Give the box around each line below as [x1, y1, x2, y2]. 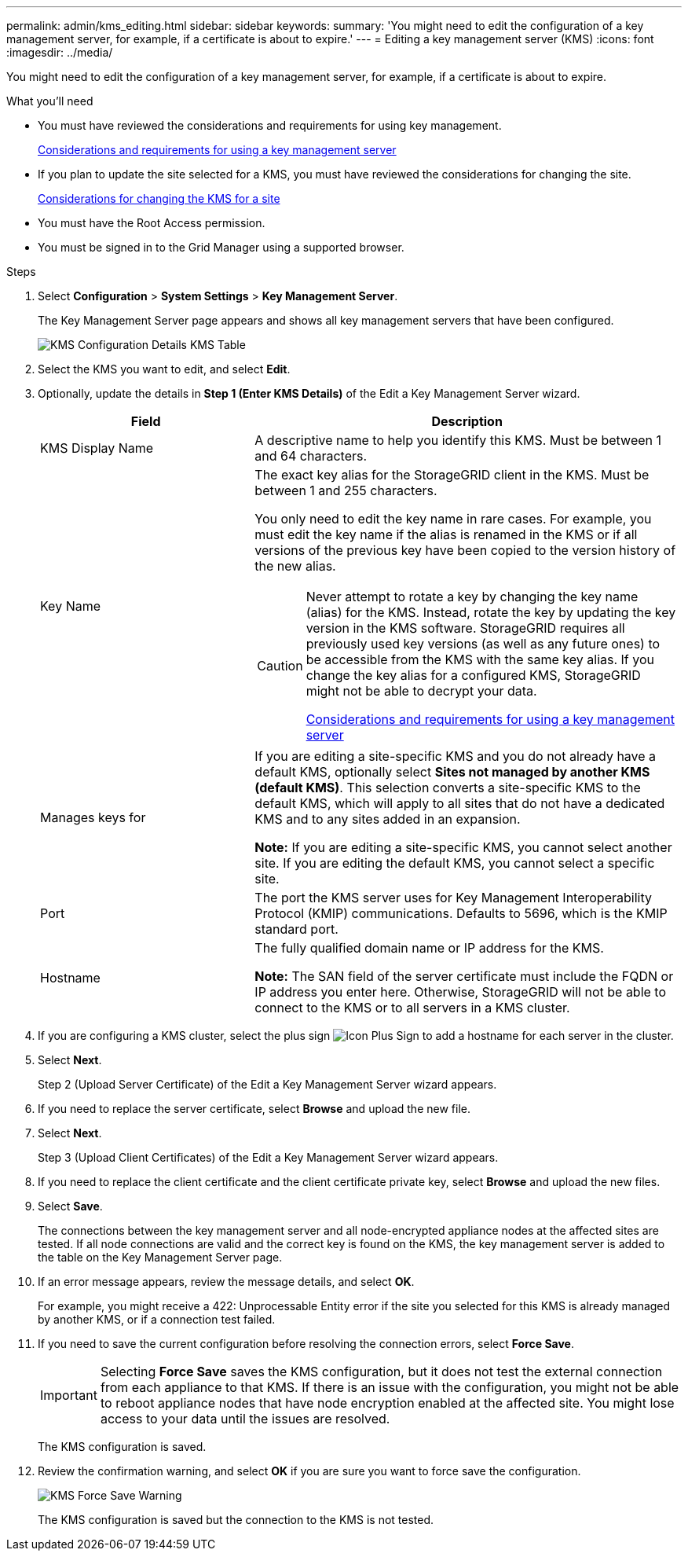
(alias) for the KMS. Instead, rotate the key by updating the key [306, 604, 676, 620]
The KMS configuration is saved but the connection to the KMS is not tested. [38, 1513, 434, 1526]
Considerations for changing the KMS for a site [38, 192, 280, 205]
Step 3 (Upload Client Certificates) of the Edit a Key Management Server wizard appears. [38, 1151, 499, 1164]
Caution [257, 658, 303, 674]
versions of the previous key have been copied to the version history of [254, 542, 676, 558]
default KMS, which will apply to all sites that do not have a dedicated [254, 795, 665, 811]
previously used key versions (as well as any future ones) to [306, 636, 661, 652]
